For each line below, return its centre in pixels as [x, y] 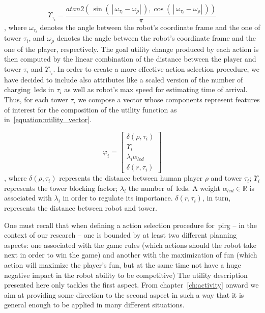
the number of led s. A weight [174, 188]
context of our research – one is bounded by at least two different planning [121, 235]
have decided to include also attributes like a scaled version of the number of [124, 79]
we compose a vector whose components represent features [169, 99]
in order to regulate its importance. [118, 198]
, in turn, [216, 198]
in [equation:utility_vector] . [48, 119]
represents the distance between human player [131, 178]
